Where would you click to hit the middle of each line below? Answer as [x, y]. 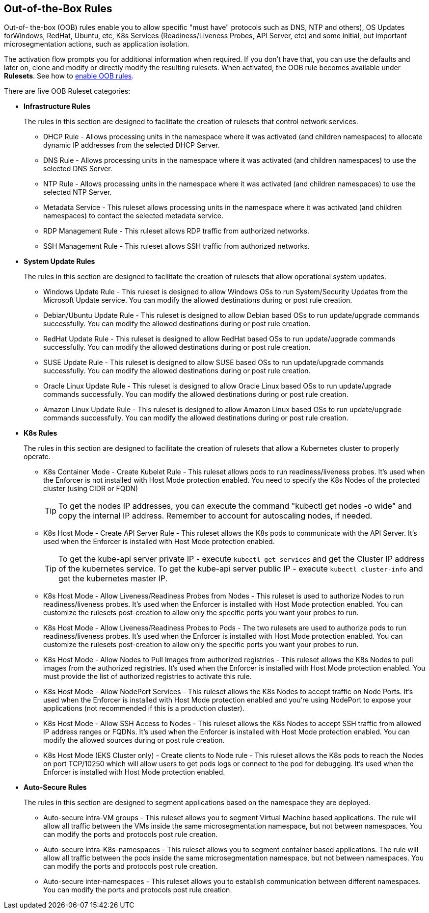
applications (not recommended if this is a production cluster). [144, 708]
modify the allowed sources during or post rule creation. [134, 740]
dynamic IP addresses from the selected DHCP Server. [132, 145]
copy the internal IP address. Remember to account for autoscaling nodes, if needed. [215, 516]
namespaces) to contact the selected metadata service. [134, 216]
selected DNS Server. [78, 169]
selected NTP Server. [78, 192]
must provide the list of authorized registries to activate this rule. [147, 677]
